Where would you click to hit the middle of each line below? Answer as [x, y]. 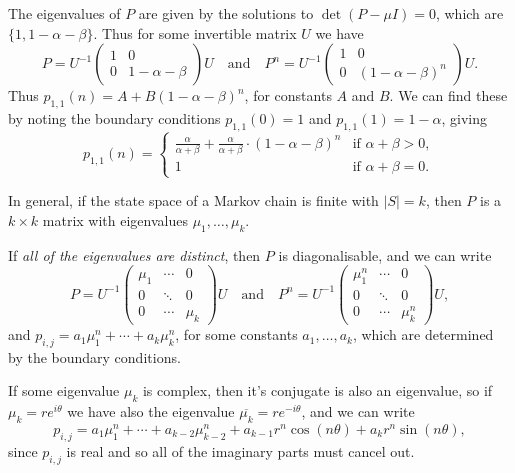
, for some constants [236, 334]
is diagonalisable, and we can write [385, 254]
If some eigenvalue [64, 390]
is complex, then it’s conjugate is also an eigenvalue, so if [317, 390]
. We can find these [448, 95]
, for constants [288, 95]
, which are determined [423, 334]
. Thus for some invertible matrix [195, 32]
